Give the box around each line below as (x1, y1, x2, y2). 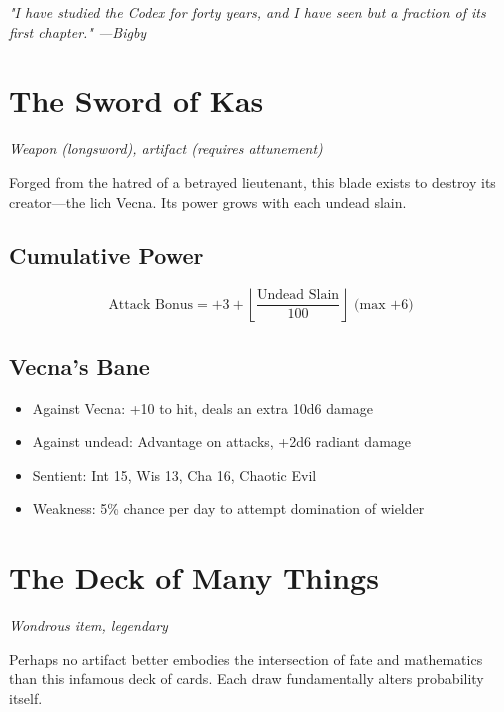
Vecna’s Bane (9, 350, 150, 381)
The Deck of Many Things (9, 557, 379, 598)
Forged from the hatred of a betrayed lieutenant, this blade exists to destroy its (9, 171, 496, 192)
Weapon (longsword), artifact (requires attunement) (9, 138, 323, 159)
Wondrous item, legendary (9, 615, 168, 635)
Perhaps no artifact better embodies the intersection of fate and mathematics (9, 648, 483, 669)
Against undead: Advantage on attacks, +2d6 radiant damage (32, 431, 412, 452)
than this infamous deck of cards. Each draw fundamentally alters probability (9, 668, 484, 689)
